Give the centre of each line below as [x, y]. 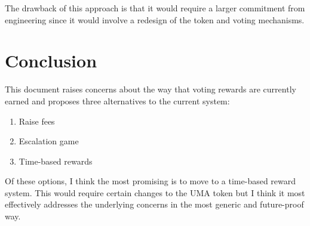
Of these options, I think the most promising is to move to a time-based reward [151, 181]
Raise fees [37, 121]
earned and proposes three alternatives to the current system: [117, 100]
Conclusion [51, 61]
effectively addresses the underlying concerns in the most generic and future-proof [154, 204]
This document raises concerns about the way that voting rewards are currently [151, 89]
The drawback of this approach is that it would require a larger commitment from [155, 8]
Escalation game [49, 141]
